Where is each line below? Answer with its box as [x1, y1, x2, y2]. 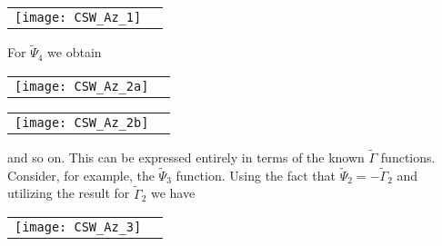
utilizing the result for [7, 183, 130, 202]
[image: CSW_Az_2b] [15, 114, 149, 130]
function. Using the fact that [176, 165, 337, 184]
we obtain [47, 43, 102, 62]
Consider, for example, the [7, 165, 155, 184]
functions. [380, 148, 436, 167]
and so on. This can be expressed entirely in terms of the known [7, 148, 365, 167]
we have [150, 183, 196, 202]
